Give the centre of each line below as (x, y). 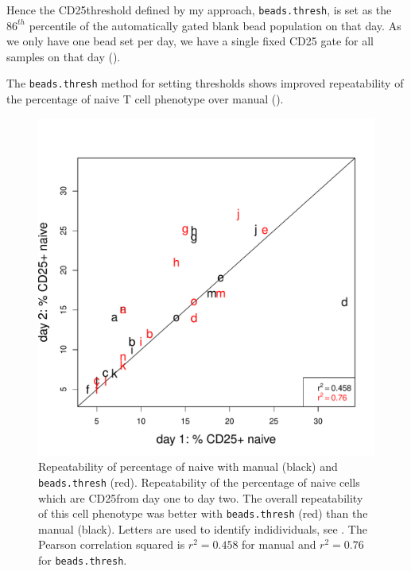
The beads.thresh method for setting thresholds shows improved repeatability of (205, 83)
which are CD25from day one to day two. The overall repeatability (201, 497)
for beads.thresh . (83, 559)
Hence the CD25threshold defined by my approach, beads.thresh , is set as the (199, 10)
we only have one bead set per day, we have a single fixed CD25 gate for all (190, 41)
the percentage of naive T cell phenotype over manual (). (145, 99)
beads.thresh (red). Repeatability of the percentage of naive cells (199, 482)
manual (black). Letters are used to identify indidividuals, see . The (203, 528)
